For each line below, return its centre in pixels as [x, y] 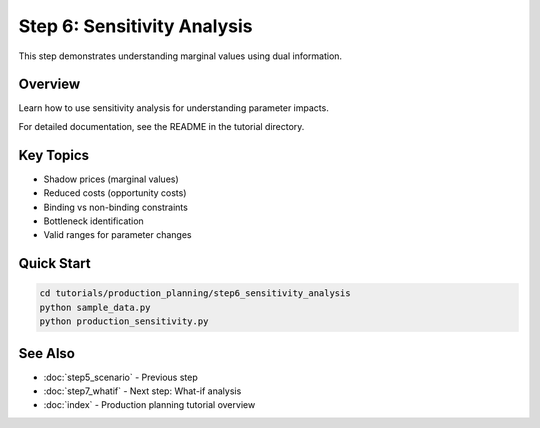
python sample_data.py [95, 307]
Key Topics [54, 155]
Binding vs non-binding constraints [116, 207]
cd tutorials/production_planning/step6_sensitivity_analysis [195, 293]
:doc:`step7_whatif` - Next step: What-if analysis [142, 391]
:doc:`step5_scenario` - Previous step [121, 377]
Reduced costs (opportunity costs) [115, 193]
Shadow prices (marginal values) [111, 179]
